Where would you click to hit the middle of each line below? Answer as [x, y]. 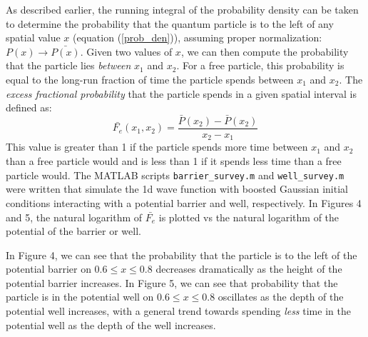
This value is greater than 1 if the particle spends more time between [157, 147]
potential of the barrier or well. [73, 231]
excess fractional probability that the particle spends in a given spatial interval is [181, 93]
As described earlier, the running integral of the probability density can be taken [182, 9]
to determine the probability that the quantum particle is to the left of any [170, 23]
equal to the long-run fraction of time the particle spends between [150, 79]
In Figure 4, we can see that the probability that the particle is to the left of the [182, 255]
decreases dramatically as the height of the [249, 269]
